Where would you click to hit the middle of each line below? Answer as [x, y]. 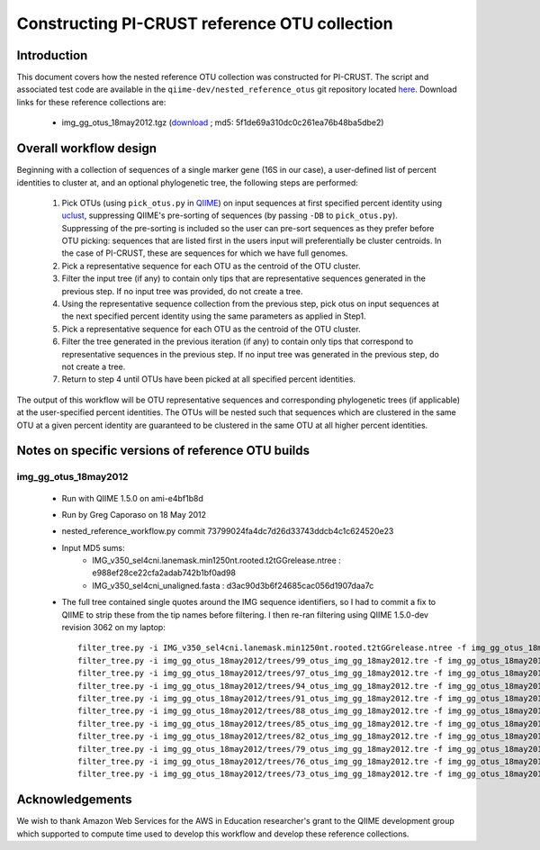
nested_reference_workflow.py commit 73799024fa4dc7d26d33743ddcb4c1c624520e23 [228, 531]
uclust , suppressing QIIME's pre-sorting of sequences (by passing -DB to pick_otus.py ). [229, 215]
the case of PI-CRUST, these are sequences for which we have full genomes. [205, 253]
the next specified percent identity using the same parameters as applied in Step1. [214, 316]
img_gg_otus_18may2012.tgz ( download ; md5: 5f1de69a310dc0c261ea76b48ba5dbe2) [223, 122]
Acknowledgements [74, 800]
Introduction [52, 55]
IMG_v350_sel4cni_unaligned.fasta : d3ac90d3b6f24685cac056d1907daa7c [233, 585]
